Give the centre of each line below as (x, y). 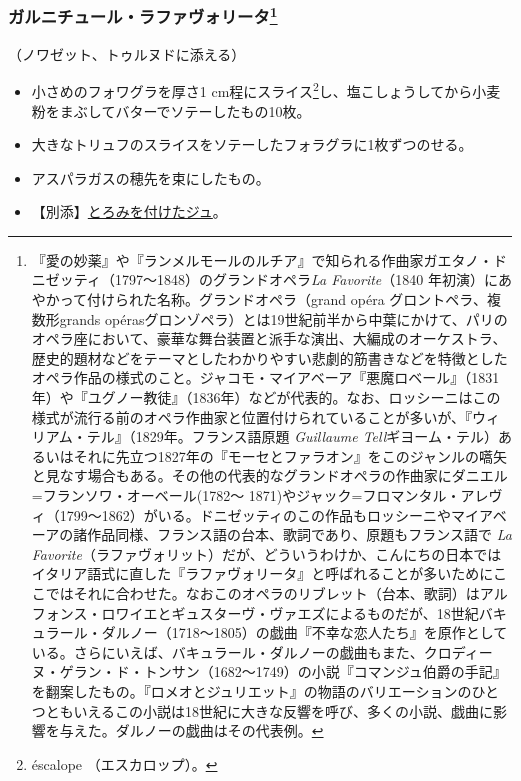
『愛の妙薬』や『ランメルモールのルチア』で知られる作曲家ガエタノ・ (262, 259)
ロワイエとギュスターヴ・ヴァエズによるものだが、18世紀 (290, 612)
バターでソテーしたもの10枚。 (213, 110)
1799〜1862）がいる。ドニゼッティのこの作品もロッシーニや (255, 514)
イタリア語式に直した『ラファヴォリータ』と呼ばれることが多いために (262, 573)
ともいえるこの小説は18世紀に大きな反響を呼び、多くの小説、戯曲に (269, 710)
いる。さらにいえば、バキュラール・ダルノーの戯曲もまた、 (227, 651)
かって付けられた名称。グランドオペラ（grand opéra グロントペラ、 (266, 299)
